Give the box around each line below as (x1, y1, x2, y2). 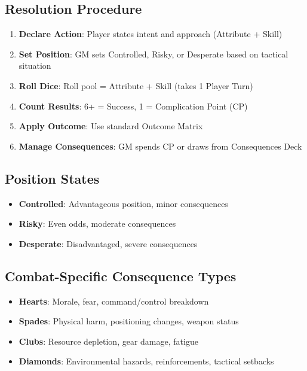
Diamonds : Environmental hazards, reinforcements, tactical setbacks (19, 355, 274, 367)
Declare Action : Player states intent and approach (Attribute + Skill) (19, 28, 283, 40)
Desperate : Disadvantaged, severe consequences (19, 237, 198, 250)
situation (19, 59, 51, 72)
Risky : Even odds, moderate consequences (19, 217, 176, 230)
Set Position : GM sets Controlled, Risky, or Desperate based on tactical (19, 47, 288, 60)
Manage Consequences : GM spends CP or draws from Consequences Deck (19, 139, 302, 152)
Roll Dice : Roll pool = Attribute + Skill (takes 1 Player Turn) (19, 79, 253, 92)
